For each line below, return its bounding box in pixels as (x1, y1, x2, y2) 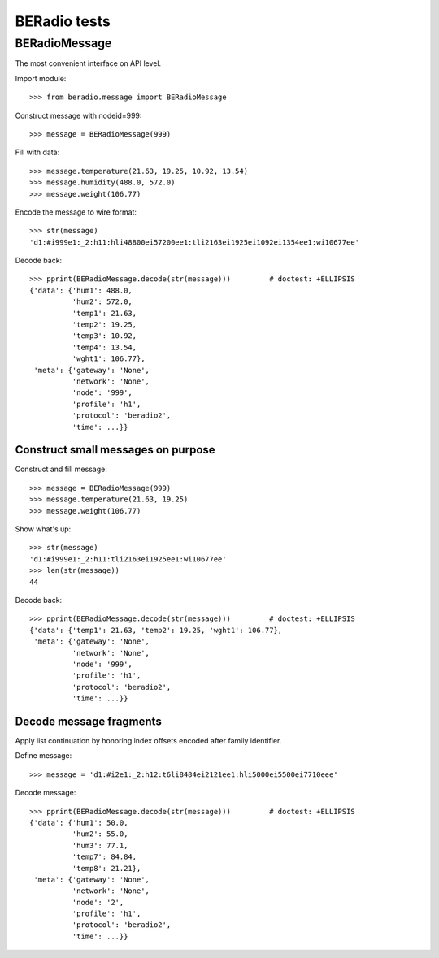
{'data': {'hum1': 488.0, (29, 285, 133, 295)
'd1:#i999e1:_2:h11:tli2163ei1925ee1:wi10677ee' (29, 554, 227, 564)
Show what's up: (15, 524, 72, 534)
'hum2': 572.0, (72, 297, 133, 306)
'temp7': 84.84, (72, 852, 137, 861)
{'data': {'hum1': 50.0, (29, 817, 128, 827)
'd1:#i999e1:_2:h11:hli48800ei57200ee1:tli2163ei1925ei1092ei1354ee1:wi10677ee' (29, 237, 360, 247)
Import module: (15, 73, 67, 83)
